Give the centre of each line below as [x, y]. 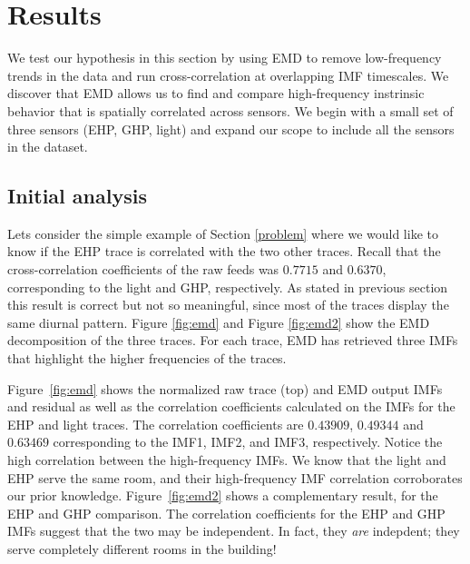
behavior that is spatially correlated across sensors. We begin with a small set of [230, 110]
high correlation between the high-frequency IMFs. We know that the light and [227, 460]
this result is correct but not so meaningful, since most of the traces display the [228, 305]
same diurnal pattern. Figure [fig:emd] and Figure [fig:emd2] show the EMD [219, 322]
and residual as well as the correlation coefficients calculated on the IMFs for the [231, 406]
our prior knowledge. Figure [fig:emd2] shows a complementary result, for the [223, 495]
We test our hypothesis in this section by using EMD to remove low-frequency [225, 58]
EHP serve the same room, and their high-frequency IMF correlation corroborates [235, 477]
